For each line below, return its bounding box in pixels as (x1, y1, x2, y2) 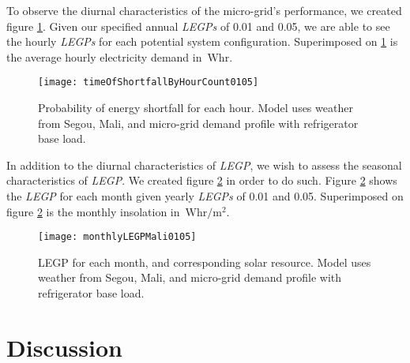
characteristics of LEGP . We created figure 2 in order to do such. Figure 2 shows (6, 172, 397, 189)
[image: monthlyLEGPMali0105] (38, 231, 197, 243)
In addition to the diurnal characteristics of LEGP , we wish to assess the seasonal (6, 156, 402, 173)
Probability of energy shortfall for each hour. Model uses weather (38, 99, 353, 116)
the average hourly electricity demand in (6, 48, 202, 65)
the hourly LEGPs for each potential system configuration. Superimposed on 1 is (6, 33, 398, 50)
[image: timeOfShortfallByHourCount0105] (38, 77, 259, 88)
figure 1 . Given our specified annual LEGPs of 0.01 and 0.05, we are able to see (6, 17, 390, 34)
